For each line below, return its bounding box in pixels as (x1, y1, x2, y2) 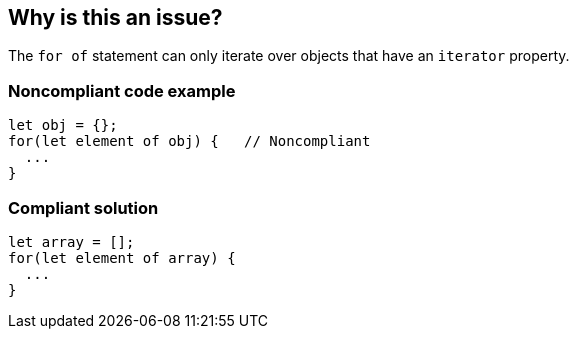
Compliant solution (8, 197, 159, 218)
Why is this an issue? (8, 5, 223, 30)
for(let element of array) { (8, 249, 236, 266)
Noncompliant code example (8, 80, 236, 101)
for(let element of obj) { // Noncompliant (8, 133, 371, 150)
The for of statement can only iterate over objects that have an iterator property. (8, 47, 570, 65)
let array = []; (8, 233, 135, 250)
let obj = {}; (8, 117, 118, 134)
